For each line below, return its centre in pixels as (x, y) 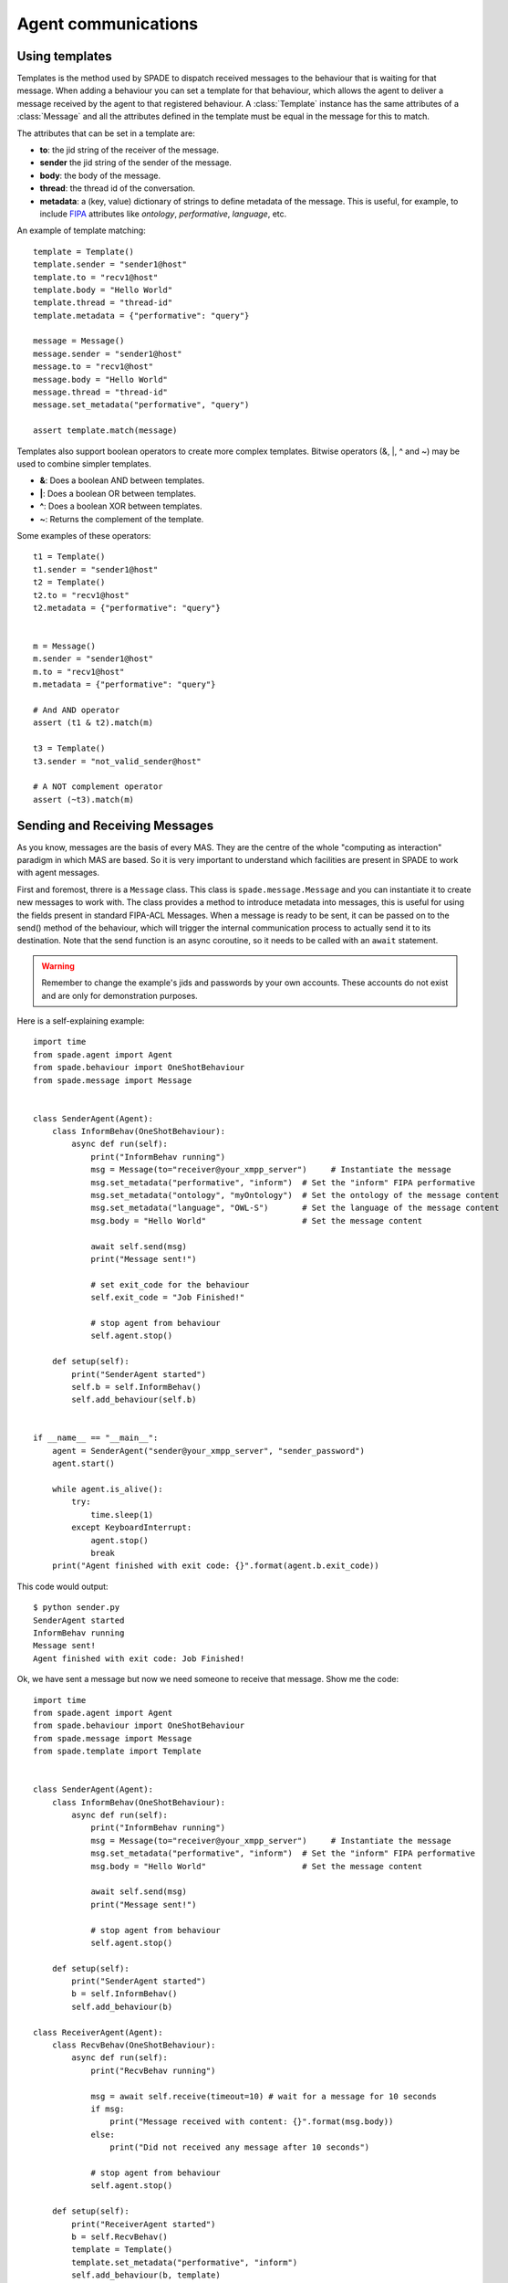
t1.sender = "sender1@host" (96, 569)
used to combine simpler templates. (84, 464)
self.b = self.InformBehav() (137, 1387)
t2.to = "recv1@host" (81, 595)
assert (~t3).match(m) (84, 800)
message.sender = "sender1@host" (108, 353)
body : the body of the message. (100, 175)
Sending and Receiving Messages (115, 825)
